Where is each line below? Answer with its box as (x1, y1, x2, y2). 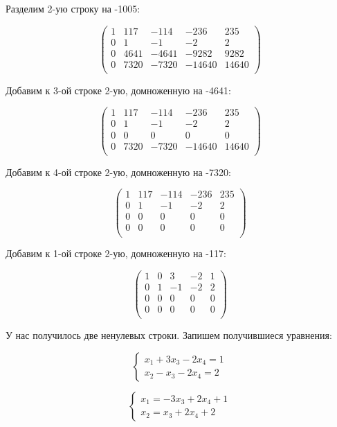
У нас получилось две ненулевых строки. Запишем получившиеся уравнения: (6, 328, 332, 342)
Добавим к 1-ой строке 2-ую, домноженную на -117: (6, 246, 226, 261)
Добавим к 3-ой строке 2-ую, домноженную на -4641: (6, 82, 231, 97)
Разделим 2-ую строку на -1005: (6, 1, 140, 15)
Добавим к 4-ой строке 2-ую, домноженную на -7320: (6, 164, 231, 179)
